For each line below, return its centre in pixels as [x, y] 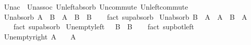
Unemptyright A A [40, 36]
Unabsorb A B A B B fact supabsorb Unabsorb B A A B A [126, 16]
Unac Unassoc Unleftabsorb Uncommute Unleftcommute [96, 7]
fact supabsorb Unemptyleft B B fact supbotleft [104, 27]
